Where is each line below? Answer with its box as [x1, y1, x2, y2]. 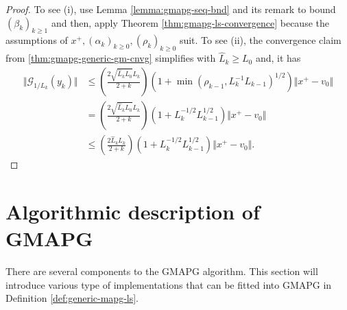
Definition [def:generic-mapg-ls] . [5, 291, 139, 305]
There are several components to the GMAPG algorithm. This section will [5, 264, 318, 278]
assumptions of [5, 33, 68, 47]
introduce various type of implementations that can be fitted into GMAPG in [5, 277, 332, 291]
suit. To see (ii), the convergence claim [179, 33, 342, 47]
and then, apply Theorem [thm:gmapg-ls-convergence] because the [51, 15, 329, 29]
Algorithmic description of [5, 197, 260, 225]
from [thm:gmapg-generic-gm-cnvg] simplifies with [5, 51, 216, 65]
